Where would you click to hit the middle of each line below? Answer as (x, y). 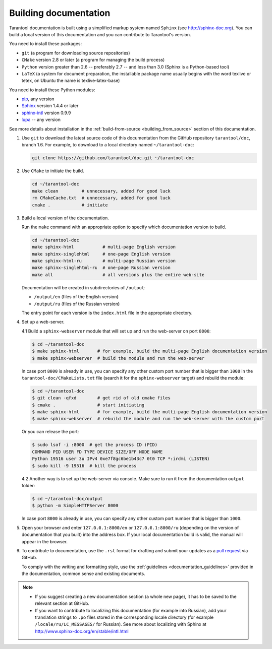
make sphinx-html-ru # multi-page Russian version (104, 261)
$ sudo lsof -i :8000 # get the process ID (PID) (95, 445)
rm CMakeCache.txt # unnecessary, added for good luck (101, 198)
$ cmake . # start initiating (88, 405)
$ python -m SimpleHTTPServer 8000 (75, 506)
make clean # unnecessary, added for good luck (101, 191)
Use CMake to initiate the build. (53, 171)
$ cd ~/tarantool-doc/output (67, 498)
